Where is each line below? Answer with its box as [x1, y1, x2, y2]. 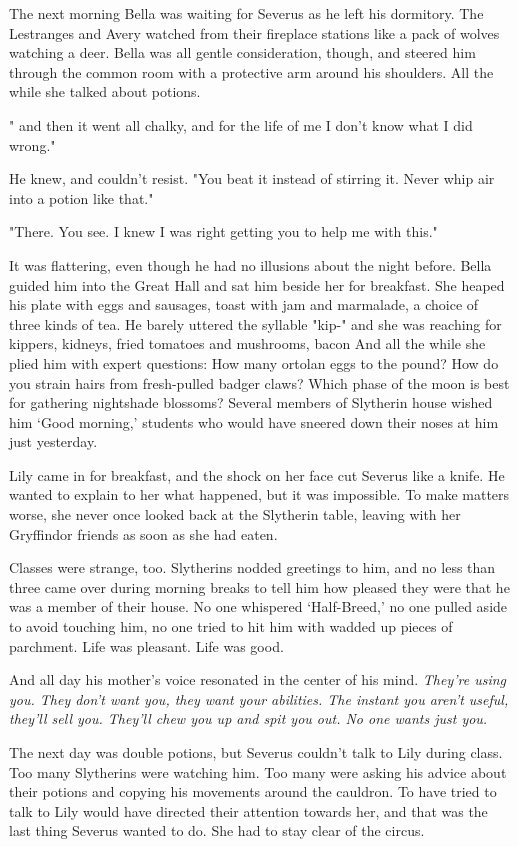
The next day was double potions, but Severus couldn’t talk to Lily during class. [9, 742, 503, 762]
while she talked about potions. [9, 81, 201, 102]
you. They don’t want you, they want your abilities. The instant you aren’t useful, [9, 688, 509, 709]
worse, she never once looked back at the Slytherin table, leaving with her [9, 504, 461, 525]
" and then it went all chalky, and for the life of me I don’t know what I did [9, 114, 473, 135]
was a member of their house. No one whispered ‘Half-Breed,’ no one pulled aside [9, 596, 508, 617]
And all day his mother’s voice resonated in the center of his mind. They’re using [9, 669, 507, 690]
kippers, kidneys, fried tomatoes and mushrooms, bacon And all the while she [9, 333, 486, 354]
